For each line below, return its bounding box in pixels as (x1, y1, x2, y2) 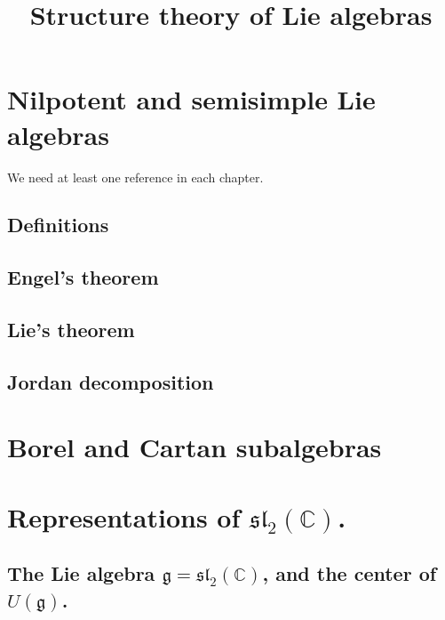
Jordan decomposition (7, 367, 214, 395)
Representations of (7, 498, 241, 535)
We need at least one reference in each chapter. (7, 167, 264, 186)
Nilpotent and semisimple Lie (7, 81, 376, 117)
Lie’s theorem (7, 316, 135, 343)
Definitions (7, 211, 109, 238)
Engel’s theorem (7, 263, 159, 291)
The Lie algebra (7, 560, 155, 587)
